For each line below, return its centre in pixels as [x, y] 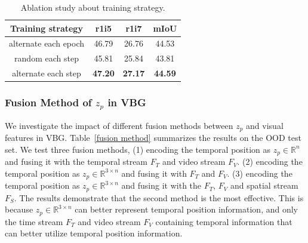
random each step [47, 58]
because [19, 209]
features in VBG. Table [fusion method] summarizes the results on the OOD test [153, 137]
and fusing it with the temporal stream [76, 162]
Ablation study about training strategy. [93, 7]
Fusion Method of [48, 102]
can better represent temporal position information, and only [186, 209]
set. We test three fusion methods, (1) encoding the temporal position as [138, 149]
